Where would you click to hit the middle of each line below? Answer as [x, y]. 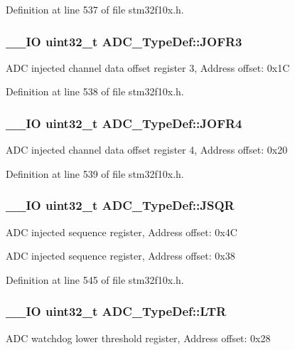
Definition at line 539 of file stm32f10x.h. [95, 173]
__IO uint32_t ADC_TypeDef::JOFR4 [124, 123]
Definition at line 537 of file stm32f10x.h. [95, 9]
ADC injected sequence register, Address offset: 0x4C [122, 232]
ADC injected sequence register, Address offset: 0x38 [120, 256]
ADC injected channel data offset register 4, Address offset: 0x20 [147, 150]
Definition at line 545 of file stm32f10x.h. [95, 279]
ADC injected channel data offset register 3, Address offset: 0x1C [148, 67]
